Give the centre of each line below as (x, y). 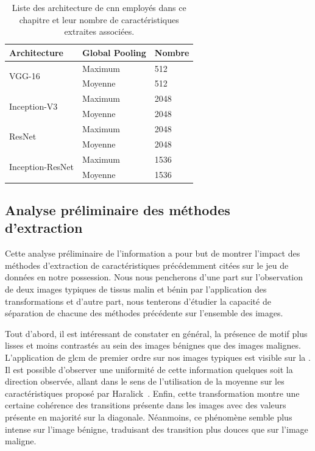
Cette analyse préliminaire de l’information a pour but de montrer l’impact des (153, 253)
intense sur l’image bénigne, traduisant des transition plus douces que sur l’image (157, 429)
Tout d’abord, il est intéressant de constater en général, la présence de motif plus (156, 333)
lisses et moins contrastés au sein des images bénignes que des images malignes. (153, 345)
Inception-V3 (34, 106)
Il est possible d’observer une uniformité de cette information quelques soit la (149, 369)
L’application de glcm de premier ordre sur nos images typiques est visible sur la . (158, 357)
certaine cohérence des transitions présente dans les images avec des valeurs (146, 405)
